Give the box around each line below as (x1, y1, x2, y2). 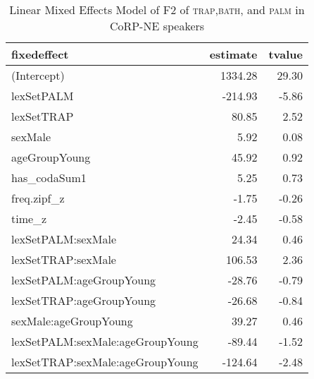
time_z (11, 210, 47, 227)
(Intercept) (11, 67, 65, 83)
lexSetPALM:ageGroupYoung (11, 272, 156, 288)
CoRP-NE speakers (109, 18, 205, 34)
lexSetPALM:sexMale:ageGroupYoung (11, 333, 199, 349)
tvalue (268, 46, 303, 62)
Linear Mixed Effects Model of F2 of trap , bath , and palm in (9, 1, 305, 18)
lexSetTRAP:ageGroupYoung (11, 292, 156, 308)
